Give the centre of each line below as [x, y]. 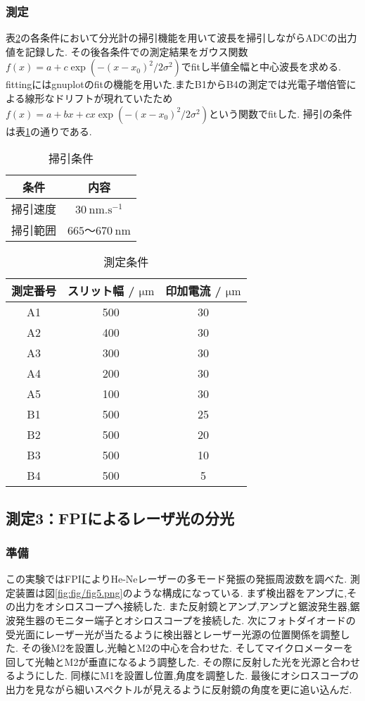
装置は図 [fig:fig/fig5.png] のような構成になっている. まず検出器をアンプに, [181, 592]
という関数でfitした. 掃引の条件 [281, 113]
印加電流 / [193, 291]
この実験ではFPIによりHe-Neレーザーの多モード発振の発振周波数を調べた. [177, 579]
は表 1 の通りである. [49, 131]
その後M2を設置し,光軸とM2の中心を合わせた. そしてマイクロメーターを [187, 648]
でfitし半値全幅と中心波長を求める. [261, 67]
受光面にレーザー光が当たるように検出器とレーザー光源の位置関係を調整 [173, 634]
